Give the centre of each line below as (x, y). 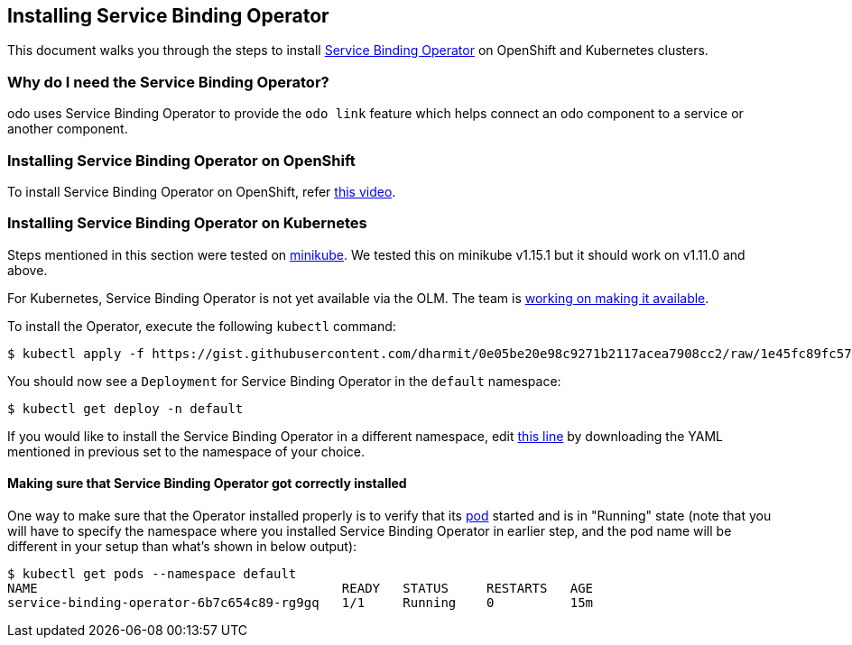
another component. (68, 129)
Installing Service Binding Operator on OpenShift (181, 160)
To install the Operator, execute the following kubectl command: (202, 326)
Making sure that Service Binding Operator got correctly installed (207, 484)
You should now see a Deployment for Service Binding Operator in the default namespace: (284, 381)
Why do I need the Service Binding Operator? (168, 82)
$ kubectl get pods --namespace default (152, 573)
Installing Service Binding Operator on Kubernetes (187, 223)
